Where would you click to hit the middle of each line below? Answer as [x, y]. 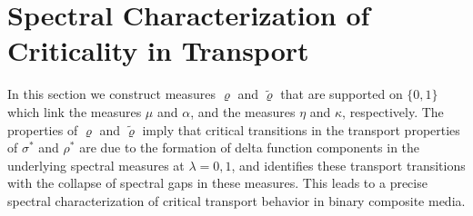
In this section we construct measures [112, 94]
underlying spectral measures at [96, 165]
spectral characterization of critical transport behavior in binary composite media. [236, 200]
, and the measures [243, 111]
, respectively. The [393, 111]
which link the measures [75, 111]
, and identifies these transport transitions [348, 165]
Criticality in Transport [158, 50]
